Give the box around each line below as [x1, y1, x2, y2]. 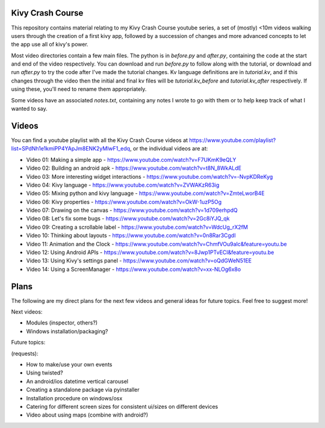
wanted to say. [11, 105, 48, 113]
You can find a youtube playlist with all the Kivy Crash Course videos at [11, 136, 188, 144]
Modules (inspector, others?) [26, 319, 98, 326]
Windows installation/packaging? [26, 327, 108, 335]
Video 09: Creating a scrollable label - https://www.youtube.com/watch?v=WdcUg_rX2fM [26, 223, 248, 231]
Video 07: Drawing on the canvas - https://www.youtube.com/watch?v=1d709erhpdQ [26, 206, 238, 214]
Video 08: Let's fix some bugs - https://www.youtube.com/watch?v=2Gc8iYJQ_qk [26, 215, 230, 222]
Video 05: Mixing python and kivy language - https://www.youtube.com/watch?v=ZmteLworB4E [26, 190, 265, 197]
